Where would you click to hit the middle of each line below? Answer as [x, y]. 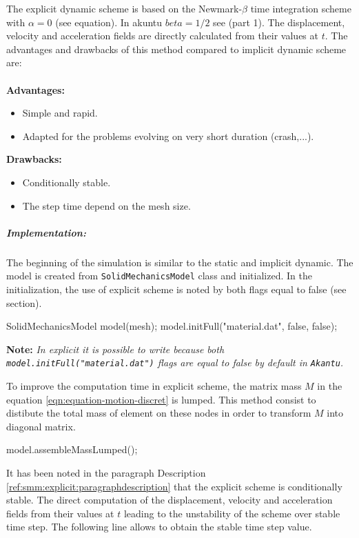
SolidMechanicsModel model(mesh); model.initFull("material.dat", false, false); [172, 326]
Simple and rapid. [60, 113]
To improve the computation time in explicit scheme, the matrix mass [154, 385]
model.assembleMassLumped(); [72, 449]
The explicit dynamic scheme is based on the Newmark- [124, 8]
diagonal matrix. [41, 426]
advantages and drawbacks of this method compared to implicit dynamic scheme [176, 49]
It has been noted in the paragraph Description [106, 472]
